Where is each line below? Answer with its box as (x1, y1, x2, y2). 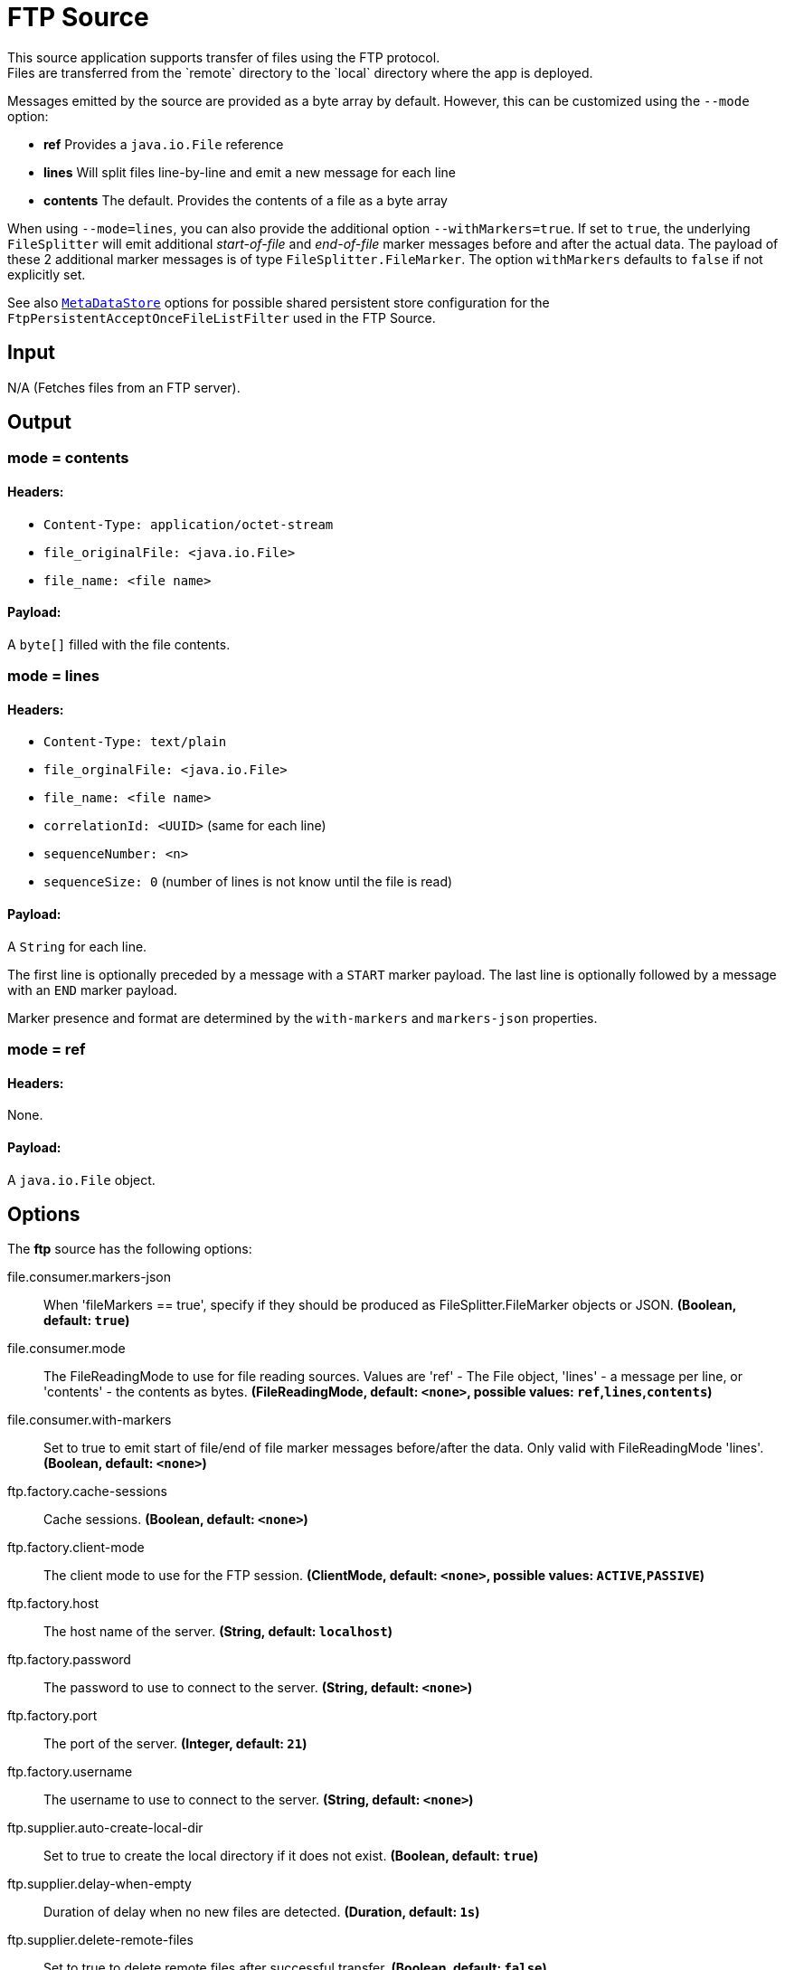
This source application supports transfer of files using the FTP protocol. (7, 49, 440, 65)
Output (7, 411, 71, 434)
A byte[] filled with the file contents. (7, 636, 231, 652)
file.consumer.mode (7, 1340, 126, 1357)
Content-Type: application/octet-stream (43, 516, 334, 532)
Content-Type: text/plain (43, 734, 227, 750)
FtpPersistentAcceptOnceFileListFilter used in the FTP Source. (7, 309, 436, 326)
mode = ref (7, 1040, 86, 1059)
